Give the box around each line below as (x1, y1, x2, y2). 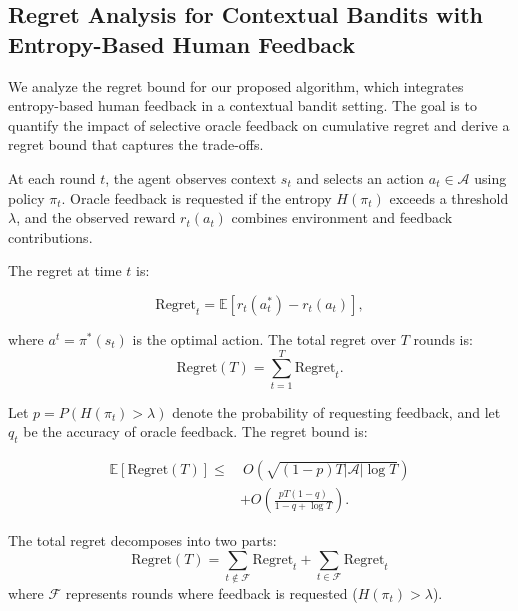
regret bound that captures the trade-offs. (8, 134, 264, 155)
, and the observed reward (16, 207, 176, 228)
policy (8, 187, 45, 208)
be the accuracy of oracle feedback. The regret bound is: (23, 421, 368, 442)
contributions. (8, 226, 93, 247)
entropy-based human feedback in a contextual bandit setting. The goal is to (8, 95, 477, 116)
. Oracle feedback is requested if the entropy (61, 187, 332, 208)
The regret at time (8, 260, 122, 281)
